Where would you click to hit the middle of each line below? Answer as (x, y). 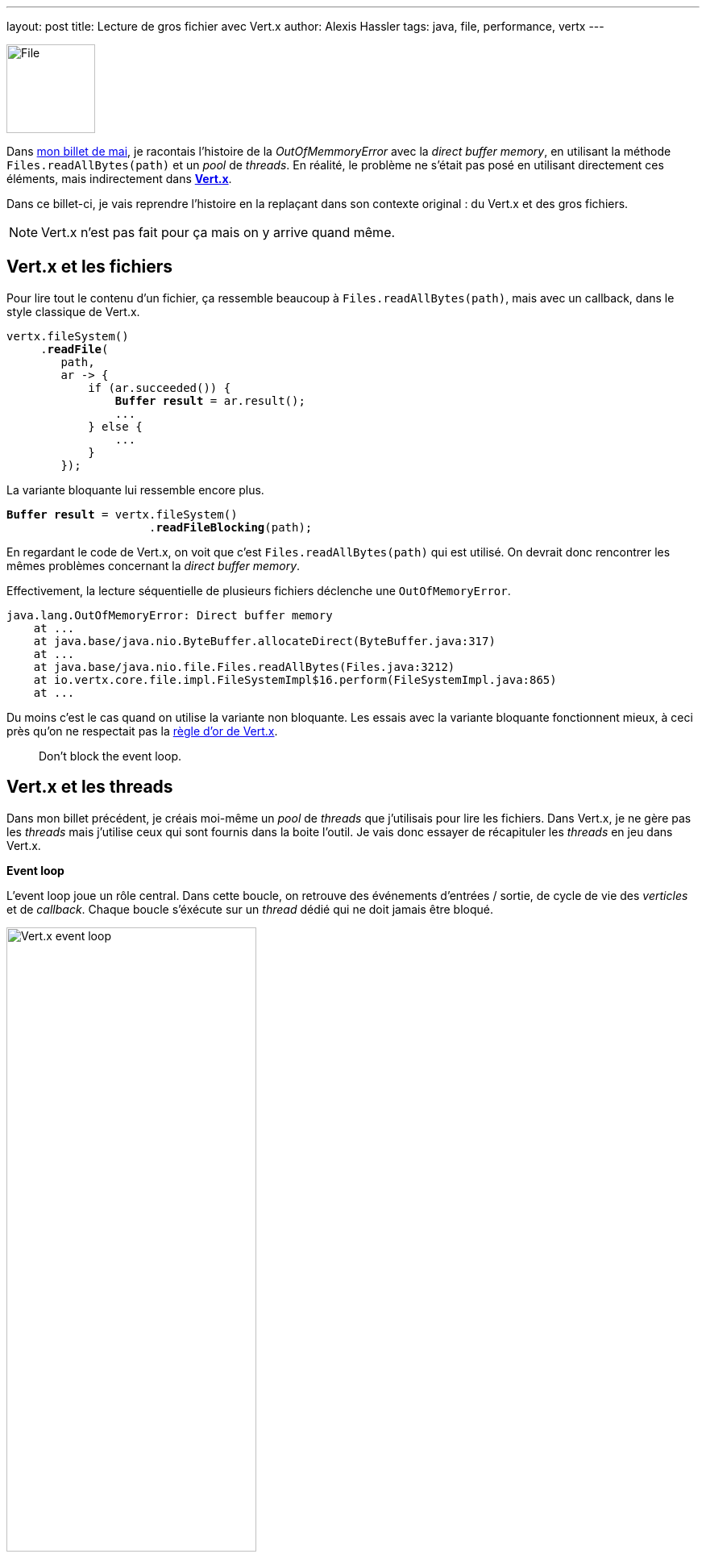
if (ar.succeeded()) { (160, 387)
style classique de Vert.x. (73, 311)
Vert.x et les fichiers (90, 267)
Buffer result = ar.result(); (210, 400)
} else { (115, 426)
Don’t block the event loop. (110, 756)
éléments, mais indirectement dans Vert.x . (119, 179)
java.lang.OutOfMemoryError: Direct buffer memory (170, 615)
